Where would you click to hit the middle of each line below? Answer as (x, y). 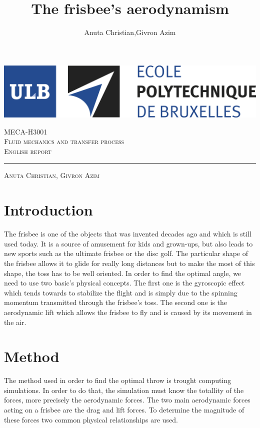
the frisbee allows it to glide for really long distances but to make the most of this (129, 263)
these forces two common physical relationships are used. (91, 419)
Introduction (48, 210)
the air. (15, 322)
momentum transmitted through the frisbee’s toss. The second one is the (115, 302)
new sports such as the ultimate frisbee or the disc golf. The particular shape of (126, 253)
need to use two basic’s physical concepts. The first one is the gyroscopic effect (124, 283)
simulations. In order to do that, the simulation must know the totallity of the (124, 390)
